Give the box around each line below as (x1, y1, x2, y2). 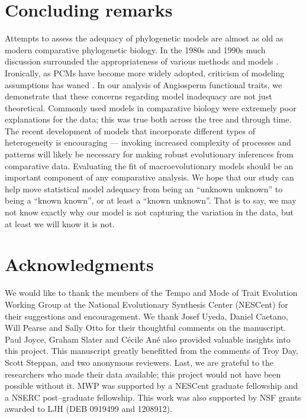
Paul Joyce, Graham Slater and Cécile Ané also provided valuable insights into (5, 333, 291, 345)
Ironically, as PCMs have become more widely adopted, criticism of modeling (5, 66, 285, 79)
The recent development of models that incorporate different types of (5, 124, 256, 137)
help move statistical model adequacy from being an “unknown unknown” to (5, 182, 283, 195)
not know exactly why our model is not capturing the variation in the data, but (5, 206, 294, 218)
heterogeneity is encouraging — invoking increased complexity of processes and (5, 136, 291, 149)
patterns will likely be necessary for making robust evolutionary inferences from (5, 148, 294, 160)
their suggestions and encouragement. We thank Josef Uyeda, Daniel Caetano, (5, 310, 288, 322)
